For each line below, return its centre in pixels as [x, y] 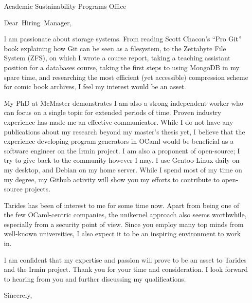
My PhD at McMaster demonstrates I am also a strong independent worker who [124, 103]
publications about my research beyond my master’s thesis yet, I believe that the [125, 131]
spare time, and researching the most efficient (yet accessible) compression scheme [126, 77]
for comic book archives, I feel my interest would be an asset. [95, 86]
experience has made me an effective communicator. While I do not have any [119, 122]
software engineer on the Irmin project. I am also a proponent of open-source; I [122, 150]
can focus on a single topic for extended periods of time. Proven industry [113, 112]
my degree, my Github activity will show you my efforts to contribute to [112, 179]
